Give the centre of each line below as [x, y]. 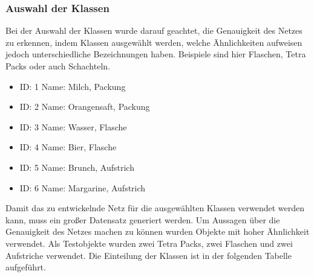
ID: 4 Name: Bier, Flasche [68, 147]
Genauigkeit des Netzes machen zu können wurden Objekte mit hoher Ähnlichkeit [158, 231]
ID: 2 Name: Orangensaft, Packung [85, 107]
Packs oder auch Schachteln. [58, 66]
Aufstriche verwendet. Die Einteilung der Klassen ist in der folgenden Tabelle [149, 255]
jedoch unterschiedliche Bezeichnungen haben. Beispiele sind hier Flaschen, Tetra [156, 54]
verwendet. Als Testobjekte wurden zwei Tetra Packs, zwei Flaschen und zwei [149, 243]
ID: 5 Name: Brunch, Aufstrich [77, 167]
